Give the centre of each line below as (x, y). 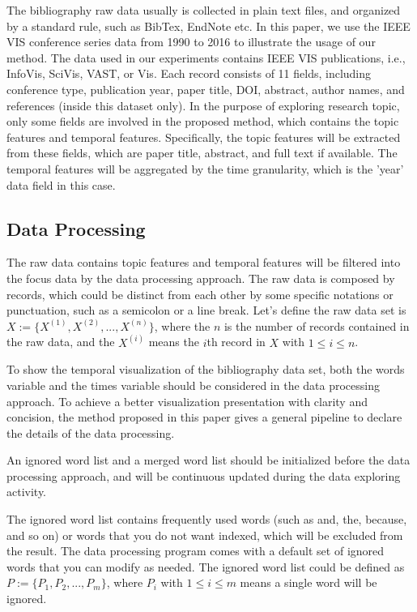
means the (174, 342)
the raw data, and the (61, 342)
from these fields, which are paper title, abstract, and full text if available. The (202, 153)
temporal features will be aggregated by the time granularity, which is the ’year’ (205, 168)
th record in (236, 342)
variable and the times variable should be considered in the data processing (193, 385)
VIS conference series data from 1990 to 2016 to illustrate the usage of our (191, 42)
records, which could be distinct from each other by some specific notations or (200, 294)
